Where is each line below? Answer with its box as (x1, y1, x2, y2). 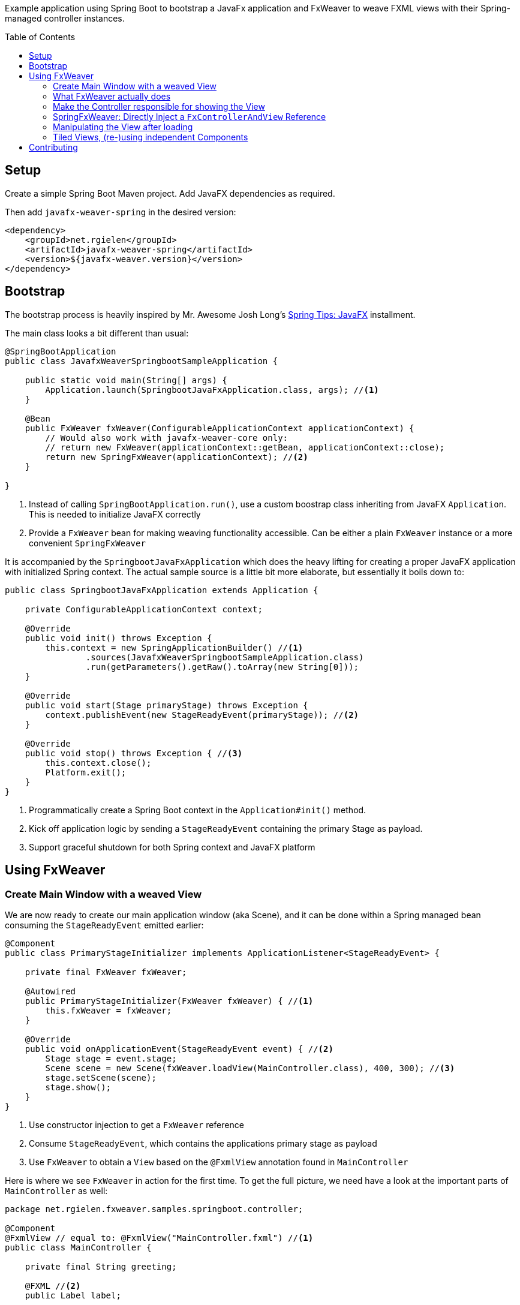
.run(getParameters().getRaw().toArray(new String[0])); (85, 661, 359, 672)
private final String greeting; (25, 1261, 177, 1271)
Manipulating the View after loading (53, 122, 193, 132)
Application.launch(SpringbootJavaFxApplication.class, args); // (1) (45, 384, 379, 395)
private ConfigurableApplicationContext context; (25, 604, 263, 614)
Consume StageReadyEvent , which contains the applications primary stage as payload (29, 1138, 377, 1148)
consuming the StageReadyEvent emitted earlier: (5, 919, 204, 930)
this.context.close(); (45, 757, 152, 768)
